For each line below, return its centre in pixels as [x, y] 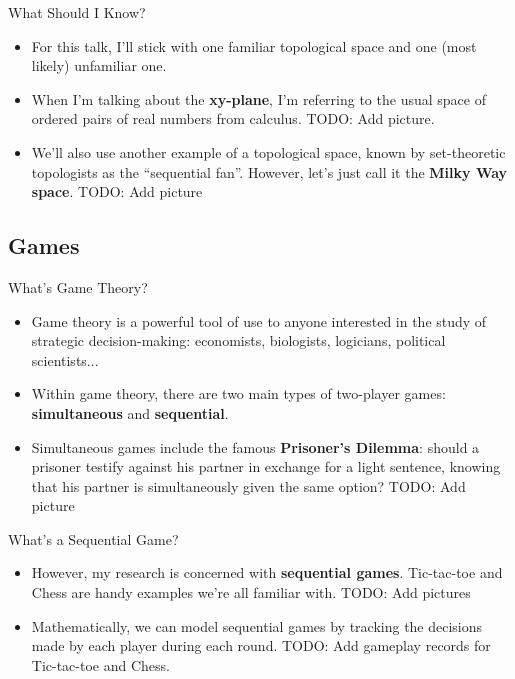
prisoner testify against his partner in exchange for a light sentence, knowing [266, 466]
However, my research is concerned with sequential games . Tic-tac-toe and [267, 572]
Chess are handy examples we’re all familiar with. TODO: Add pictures [251, 592]
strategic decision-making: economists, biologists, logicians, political [238, 340]
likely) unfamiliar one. [99, 65]
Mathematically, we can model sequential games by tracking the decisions [257, 625]
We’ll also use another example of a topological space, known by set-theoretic [268, 151]
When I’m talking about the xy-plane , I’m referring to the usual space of [258, 98]
